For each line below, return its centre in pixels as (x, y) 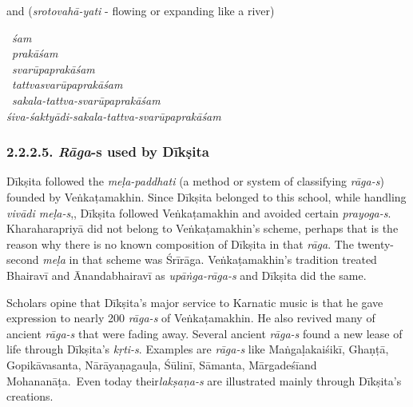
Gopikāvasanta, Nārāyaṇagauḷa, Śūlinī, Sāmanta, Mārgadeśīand (162, 364)
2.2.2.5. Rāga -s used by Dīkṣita (108, 152)
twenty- (376, 243)
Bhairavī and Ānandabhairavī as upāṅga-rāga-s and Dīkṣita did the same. (187, 275)
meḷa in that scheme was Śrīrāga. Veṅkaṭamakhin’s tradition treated (210, 259)
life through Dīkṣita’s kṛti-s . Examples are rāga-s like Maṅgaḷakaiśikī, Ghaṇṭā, (198, 349)
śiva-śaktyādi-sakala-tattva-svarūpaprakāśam (114, 116)
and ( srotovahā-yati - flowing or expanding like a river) (141, 10)
